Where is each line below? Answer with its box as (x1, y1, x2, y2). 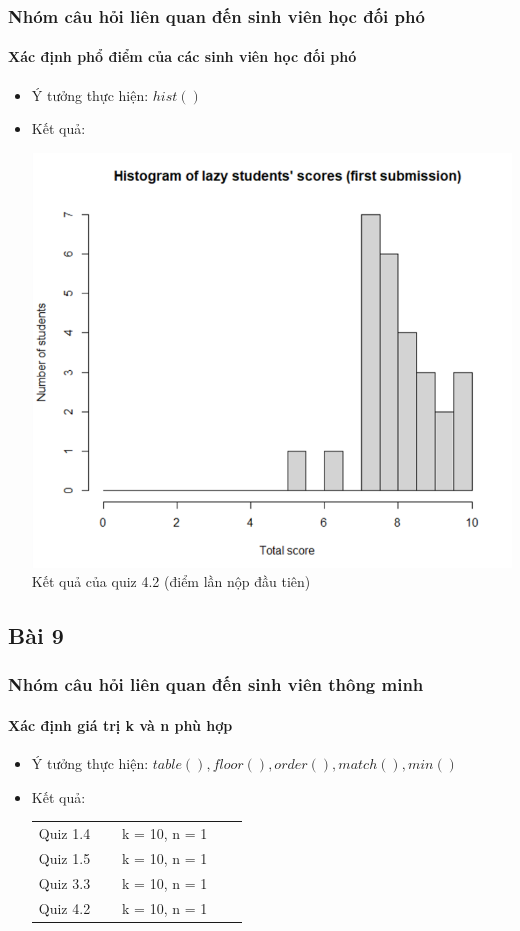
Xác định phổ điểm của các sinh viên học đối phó (8, 46, 357, 67)
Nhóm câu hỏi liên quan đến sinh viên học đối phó (8, 3, 425, 28)
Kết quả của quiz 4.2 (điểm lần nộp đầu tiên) (31, 571, 311, 592)
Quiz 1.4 (38, 823, 91, 844)
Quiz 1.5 (38, 847, 91, 868)
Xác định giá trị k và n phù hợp (8, 714, 233, 735)
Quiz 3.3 (38, 872, 91, 893)
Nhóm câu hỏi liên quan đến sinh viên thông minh (8, 672, 424, 697)
